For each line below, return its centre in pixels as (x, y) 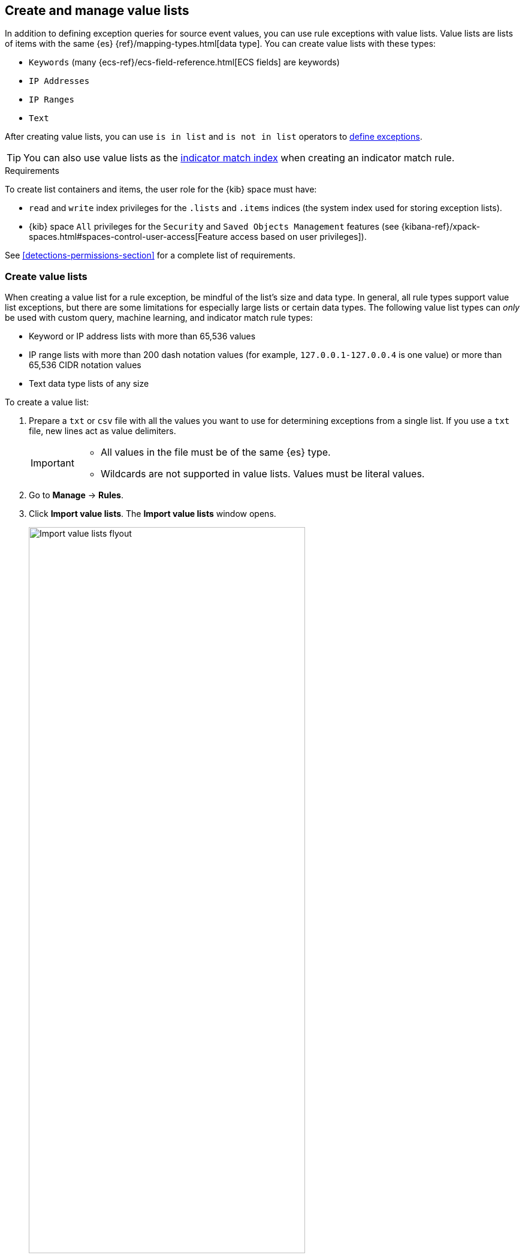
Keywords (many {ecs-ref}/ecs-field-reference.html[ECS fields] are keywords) (184, 62)
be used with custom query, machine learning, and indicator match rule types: (159, 318)
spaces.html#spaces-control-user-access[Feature (129, 237)
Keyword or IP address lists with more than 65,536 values (142, 336)
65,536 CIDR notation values (85, 365)
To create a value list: (47, 402)
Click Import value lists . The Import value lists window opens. (153, 514)
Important (52, 463)
